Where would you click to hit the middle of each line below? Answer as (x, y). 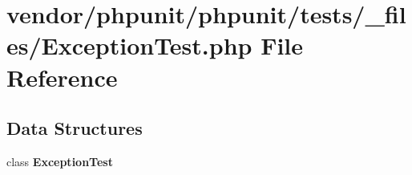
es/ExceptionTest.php (129, 45)
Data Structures (75, 128)
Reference (62, 77)
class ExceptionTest (60, 161)
